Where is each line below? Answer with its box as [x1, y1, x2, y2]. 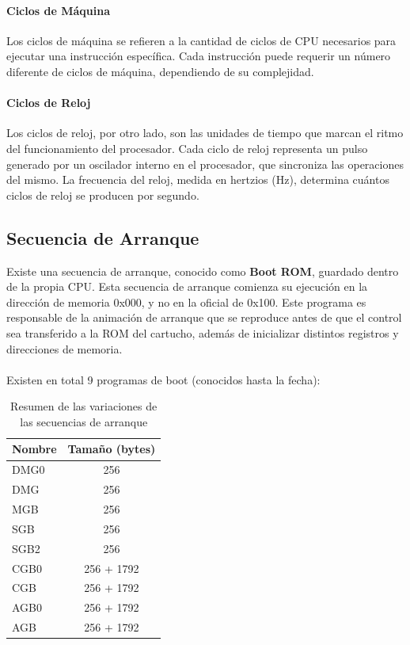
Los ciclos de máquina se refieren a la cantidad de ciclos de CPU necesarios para [6, 32, 397, 48]
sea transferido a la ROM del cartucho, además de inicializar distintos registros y [6, 324, 399, 341]
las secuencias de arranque [20, 413, 148, 429]
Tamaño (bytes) [67, 441, 156, 457]
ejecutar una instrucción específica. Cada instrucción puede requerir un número [6, 48, 391, 64]
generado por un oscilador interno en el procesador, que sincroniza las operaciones [6, 155, 404, 172]
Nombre [12, 441, 57, 457]
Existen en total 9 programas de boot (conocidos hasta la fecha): [6, 371, 321, 387]
